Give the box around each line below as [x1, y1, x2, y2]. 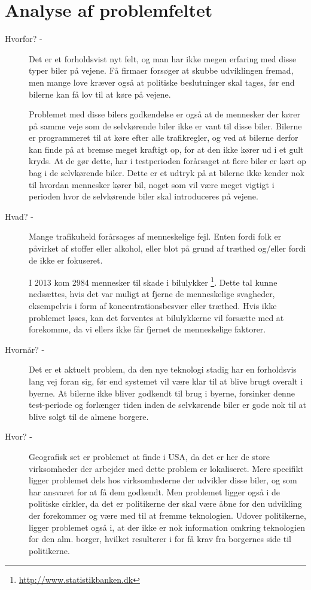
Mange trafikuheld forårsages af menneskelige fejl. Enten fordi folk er [29, 230, 282, 243]
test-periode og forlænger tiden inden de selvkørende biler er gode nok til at [29, 398, 306, 411]
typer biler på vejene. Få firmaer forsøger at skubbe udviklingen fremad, [29, 64, 294, 77]
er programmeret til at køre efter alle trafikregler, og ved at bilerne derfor [29, 131, 298, 144]
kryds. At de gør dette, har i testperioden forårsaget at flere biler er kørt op [29, 155, 306, 167]
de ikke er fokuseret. [29, 253, 103, 266]
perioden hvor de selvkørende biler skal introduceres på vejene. [29, 190, 258, 202]
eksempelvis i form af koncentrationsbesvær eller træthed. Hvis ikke [29, 299, 277, 312]
